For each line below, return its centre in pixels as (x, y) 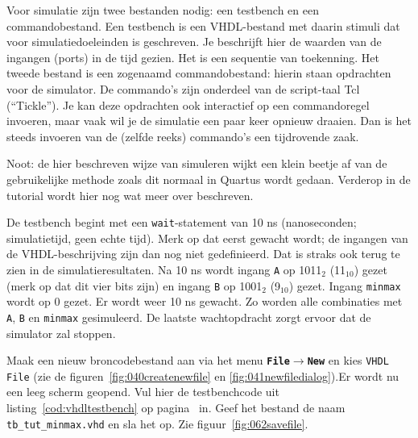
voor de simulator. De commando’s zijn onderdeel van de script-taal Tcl (183, 88)
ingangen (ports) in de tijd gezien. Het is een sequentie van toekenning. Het (193, 57)
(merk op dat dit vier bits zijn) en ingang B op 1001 (135, 285)
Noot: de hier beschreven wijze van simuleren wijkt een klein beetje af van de (197, 163)
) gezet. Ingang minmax (345, 285)
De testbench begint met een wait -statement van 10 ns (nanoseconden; (182, 222)
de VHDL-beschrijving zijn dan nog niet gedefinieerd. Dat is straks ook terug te (203, 254)
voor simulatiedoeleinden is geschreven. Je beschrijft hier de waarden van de (194, 42)
